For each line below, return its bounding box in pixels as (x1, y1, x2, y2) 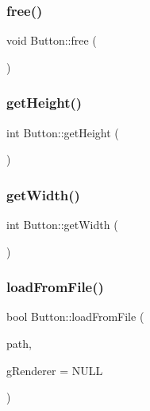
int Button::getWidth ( (6, 216, 118, 233)
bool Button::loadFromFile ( (6, 308, 144, 325)
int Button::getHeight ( (6, 124, 119, 140)
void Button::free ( (6, 32, 97, 49)
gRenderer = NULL (6, 362, 103, 378)
